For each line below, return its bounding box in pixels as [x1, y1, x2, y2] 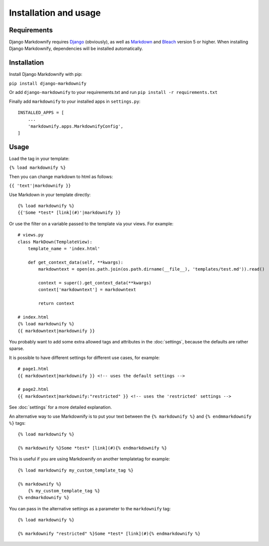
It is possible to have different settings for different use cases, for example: [9, 355, 160, 361]
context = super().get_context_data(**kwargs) [38, 280, 152, 286]
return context [38, 301, 75, 306]
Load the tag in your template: [9, 156, 70, 161]
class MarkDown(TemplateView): [18, 239, 93, 245]
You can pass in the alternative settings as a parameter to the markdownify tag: [9, 505, 171, 511]
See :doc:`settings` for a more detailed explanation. [9, 404, 112, 410]
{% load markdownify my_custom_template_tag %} [18, 467, 134, 473]
